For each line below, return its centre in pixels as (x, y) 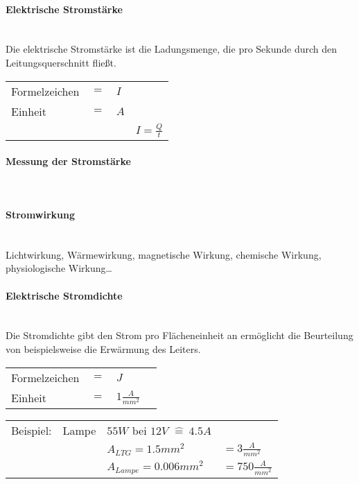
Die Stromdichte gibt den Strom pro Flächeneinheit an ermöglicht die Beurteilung (179, 335)
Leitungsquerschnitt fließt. (61, 62)
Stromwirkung (41, 215)
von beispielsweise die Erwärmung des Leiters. (103, 348)
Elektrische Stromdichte (64, 295)
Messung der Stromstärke (68, 161)
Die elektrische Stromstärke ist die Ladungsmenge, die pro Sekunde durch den (172, 49)
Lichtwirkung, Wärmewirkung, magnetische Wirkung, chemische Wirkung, (164, 254)
